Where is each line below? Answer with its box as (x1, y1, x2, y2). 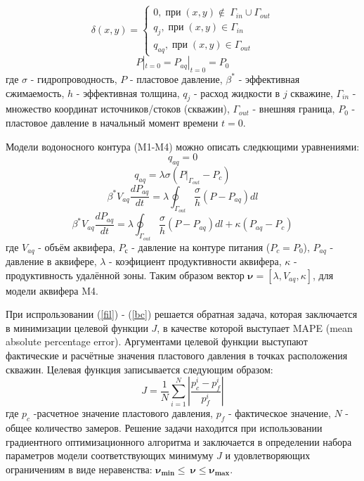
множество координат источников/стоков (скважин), (6, 101, 230, 116)
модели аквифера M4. (6, 283, 98, 297)
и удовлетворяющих (225, 448, 311, 463)
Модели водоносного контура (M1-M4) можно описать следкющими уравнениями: (6, 139, 360, 153)
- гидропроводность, (30, 71, 117, 86)
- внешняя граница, (252, 101, 335, 116)
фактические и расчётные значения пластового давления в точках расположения (6, 348, 348, 363)
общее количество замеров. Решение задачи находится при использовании (6, 421, 323, 435)
